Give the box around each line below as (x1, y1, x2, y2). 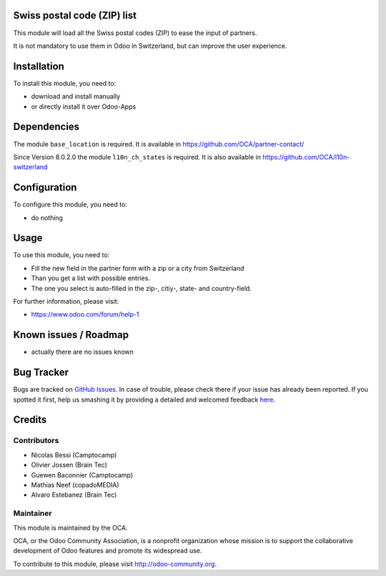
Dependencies (13, 121, 80, 133)
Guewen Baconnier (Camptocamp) (31, 470, 134, 479)
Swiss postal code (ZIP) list (13, 9, 137, 21)
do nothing (31, 213, 64, 222)
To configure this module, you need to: (13, 200, 128, 209)
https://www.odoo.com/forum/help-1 (31, 310, 139, 319)
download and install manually (31, 92, 121, 101)
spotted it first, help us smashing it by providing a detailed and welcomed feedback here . (13, 395, 275, 404)
